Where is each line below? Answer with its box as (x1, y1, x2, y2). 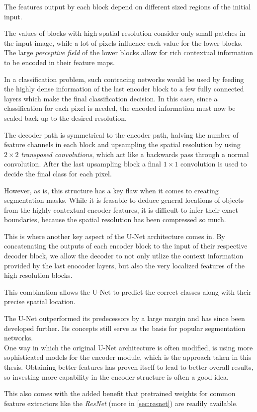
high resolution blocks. (4, 270, 73, 280)
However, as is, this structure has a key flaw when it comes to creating (4, 185, 219, 195)
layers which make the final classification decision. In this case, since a (4, 93, 218, 103)
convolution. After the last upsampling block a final (4, 159, 162, 169)
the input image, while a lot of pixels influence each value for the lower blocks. (4, 37, 243, 48)
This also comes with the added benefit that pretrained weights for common (4, 388, 236, 399)
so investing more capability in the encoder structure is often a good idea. (4, 371, 229, 382)
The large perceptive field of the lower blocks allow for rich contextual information (4, 47, 253, 58)
